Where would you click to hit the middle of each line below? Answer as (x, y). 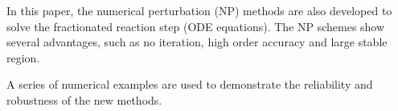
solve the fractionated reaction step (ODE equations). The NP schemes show (196, 26)
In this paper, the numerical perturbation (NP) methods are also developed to (199, 10)
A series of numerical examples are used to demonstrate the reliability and (190, 84)
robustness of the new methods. (84, 99)
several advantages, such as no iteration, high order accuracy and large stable (197, 42)
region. (23, 57)
